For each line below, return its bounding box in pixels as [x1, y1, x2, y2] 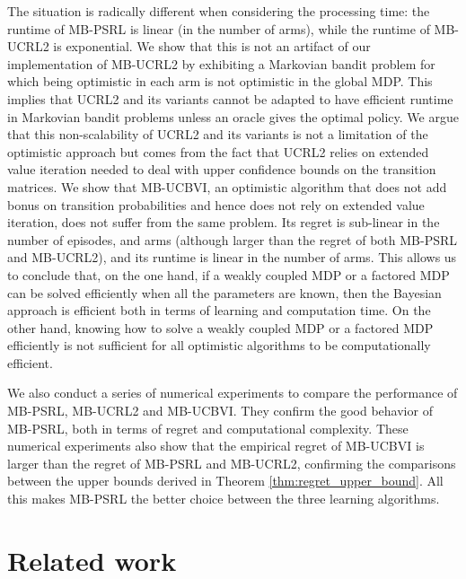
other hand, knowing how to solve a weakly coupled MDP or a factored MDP [7, 318, 434, 337]
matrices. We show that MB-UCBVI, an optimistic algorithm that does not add [7, 177, 447, 196]
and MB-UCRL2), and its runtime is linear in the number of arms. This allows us [7, 248, 457, 267]
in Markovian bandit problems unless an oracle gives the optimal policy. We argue [7, 107, 459, 126]
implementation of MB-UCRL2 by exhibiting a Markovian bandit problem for [7, 54, 435, 73]
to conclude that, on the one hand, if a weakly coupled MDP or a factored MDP [7, 265, 450, 284]
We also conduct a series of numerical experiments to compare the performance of [7, 383, 458, 402]
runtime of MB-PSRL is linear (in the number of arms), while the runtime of [7, 19, 430, 38]
